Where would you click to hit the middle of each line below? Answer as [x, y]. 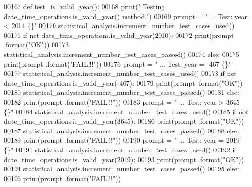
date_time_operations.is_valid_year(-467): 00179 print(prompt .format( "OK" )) [123, 83]
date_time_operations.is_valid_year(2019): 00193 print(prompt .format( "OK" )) [124, 159]
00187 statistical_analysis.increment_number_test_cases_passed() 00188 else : [122, 130]
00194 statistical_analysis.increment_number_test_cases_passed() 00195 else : [122, 169]
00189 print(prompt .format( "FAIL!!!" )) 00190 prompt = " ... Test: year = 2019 [122, 140]
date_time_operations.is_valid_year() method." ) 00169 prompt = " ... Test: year [126, 16]
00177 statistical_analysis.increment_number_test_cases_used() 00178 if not [120, 73]
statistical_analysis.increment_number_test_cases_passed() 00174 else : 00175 [122, 54]
